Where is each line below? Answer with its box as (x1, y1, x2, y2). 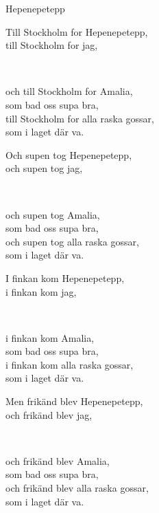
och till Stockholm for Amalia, (5, 84, 133, 98)
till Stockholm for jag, (5, 38, 98, 52)
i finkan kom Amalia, (5, 330, 95, 345)
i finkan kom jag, (5, 284, 77, 298)
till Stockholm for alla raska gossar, (5, 111, 154, 125)
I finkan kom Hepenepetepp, (5, 270, 125, 285)
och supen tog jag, (5, 161, 83, 175)
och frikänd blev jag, (5, 407, 93, 422)
